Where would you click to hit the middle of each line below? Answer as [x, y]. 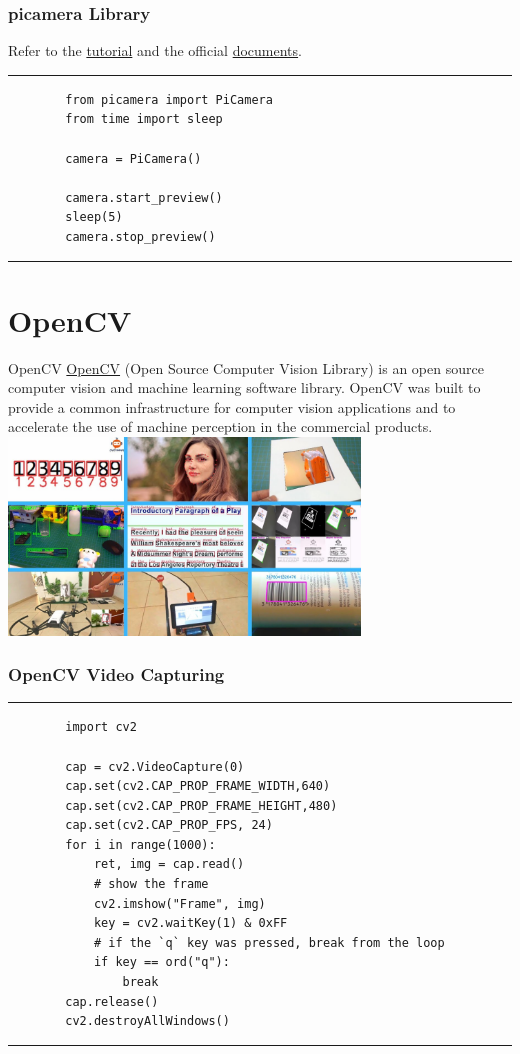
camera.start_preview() [144, 197]
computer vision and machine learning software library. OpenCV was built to [244, 387]
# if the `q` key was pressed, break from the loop [269, 942]
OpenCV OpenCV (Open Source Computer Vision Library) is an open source [246, 367]
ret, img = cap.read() [169, 864]
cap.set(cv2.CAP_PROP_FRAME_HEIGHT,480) [201, 805]
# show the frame [151, 884]
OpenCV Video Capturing [116, 674]
